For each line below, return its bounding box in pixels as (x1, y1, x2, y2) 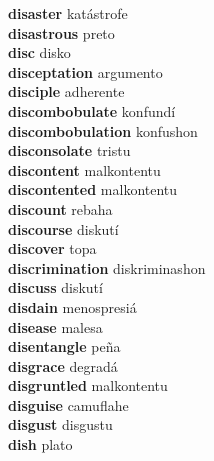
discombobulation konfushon (8, 120, 198, 141)
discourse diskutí (8, 218, 119, 239)
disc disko (8, 42, 71, 63)
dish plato (8, 434, 73, 455)
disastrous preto (8, 22, 115, 43)
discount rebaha (8, 198, 113, 219)
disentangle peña (8, 336, 121, 357)
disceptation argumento (8, 61, 163, 82)
